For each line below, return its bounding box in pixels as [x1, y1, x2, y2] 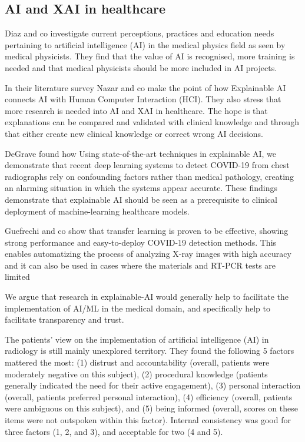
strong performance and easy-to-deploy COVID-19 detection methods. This [5, 236, 277, 248]
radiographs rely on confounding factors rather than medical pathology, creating [5, 170, 294, 182]
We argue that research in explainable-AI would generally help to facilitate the [5, 290, 289, 303]
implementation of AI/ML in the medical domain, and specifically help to [5, 302, 271, 314]
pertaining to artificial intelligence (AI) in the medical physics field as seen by [5, 38, 286, 51]
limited [5, 270, 30, 283]
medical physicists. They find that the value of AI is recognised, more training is [5, 50, 295, 62]
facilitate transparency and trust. [5, 313, 124, 326]
